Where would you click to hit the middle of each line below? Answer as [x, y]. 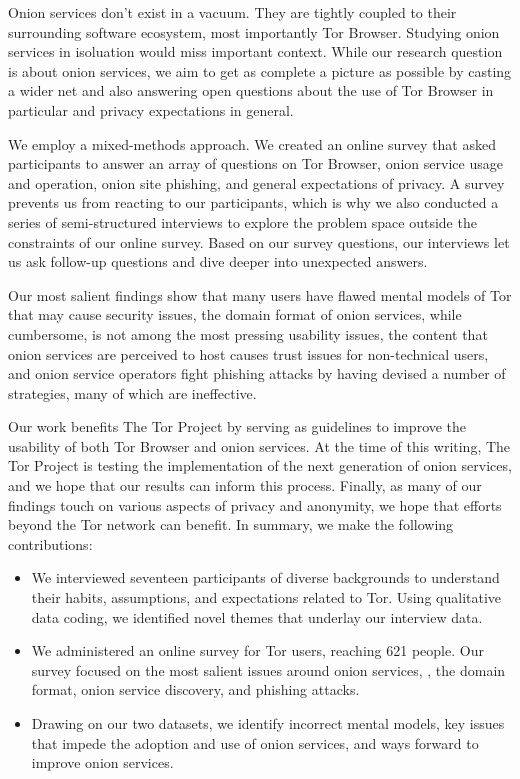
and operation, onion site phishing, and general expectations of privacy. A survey [256, 182]
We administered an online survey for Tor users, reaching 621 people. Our [257, 650]
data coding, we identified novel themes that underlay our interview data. [257, 616]
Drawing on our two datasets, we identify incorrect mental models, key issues [268, 723]
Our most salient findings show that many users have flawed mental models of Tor [260, 294]
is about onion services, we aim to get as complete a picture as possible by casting [260, 70]
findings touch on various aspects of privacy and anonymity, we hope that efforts [255, 504]
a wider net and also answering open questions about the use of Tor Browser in [251, 90]
